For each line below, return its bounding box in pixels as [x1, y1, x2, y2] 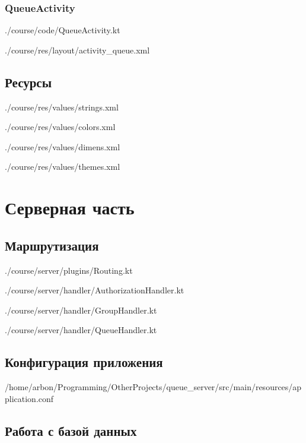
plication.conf [5, 392, 54, 404]
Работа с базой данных [5, 421, 137, 439]
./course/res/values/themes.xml [5, 160, 120, 173]
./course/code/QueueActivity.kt [5, 24, 120, 36]
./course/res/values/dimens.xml [5, 140, 120, 153]
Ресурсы [5, 72, 52, 91]
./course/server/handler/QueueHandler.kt [5, 324, 157, 336]
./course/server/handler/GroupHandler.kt [5, 303, 157, 316]
